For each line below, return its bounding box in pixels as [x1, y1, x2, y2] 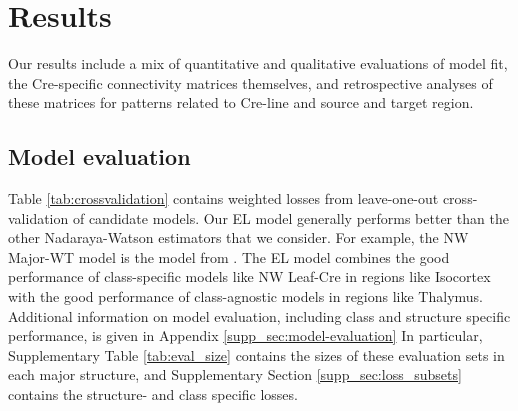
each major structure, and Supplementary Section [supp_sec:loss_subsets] [8, 364, 462, 385]
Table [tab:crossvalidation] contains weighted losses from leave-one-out [8, 188, 439, 209]
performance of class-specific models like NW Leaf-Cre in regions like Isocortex [8, 266, 491, 287]
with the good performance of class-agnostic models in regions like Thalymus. [8, 286, 484, 307]
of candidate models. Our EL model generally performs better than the [72, 207, 509, 228]
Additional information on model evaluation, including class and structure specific [8, 305, 511, 326]
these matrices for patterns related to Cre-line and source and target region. [8, 92, 474, 113]
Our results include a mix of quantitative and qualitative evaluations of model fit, [8, 53, 508, 74]
